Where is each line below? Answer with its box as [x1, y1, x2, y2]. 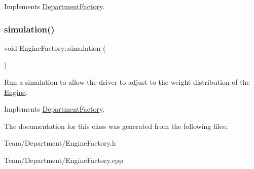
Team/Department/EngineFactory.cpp [4, 154, 123, 165]
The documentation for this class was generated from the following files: [4, 120, 228, 131]
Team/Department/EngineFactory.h [4, 138, 116, 148]
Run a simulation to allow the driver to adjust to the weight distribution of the [4, 77, 250, 87]
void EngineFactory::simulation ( [4, 42, 106, 53]
